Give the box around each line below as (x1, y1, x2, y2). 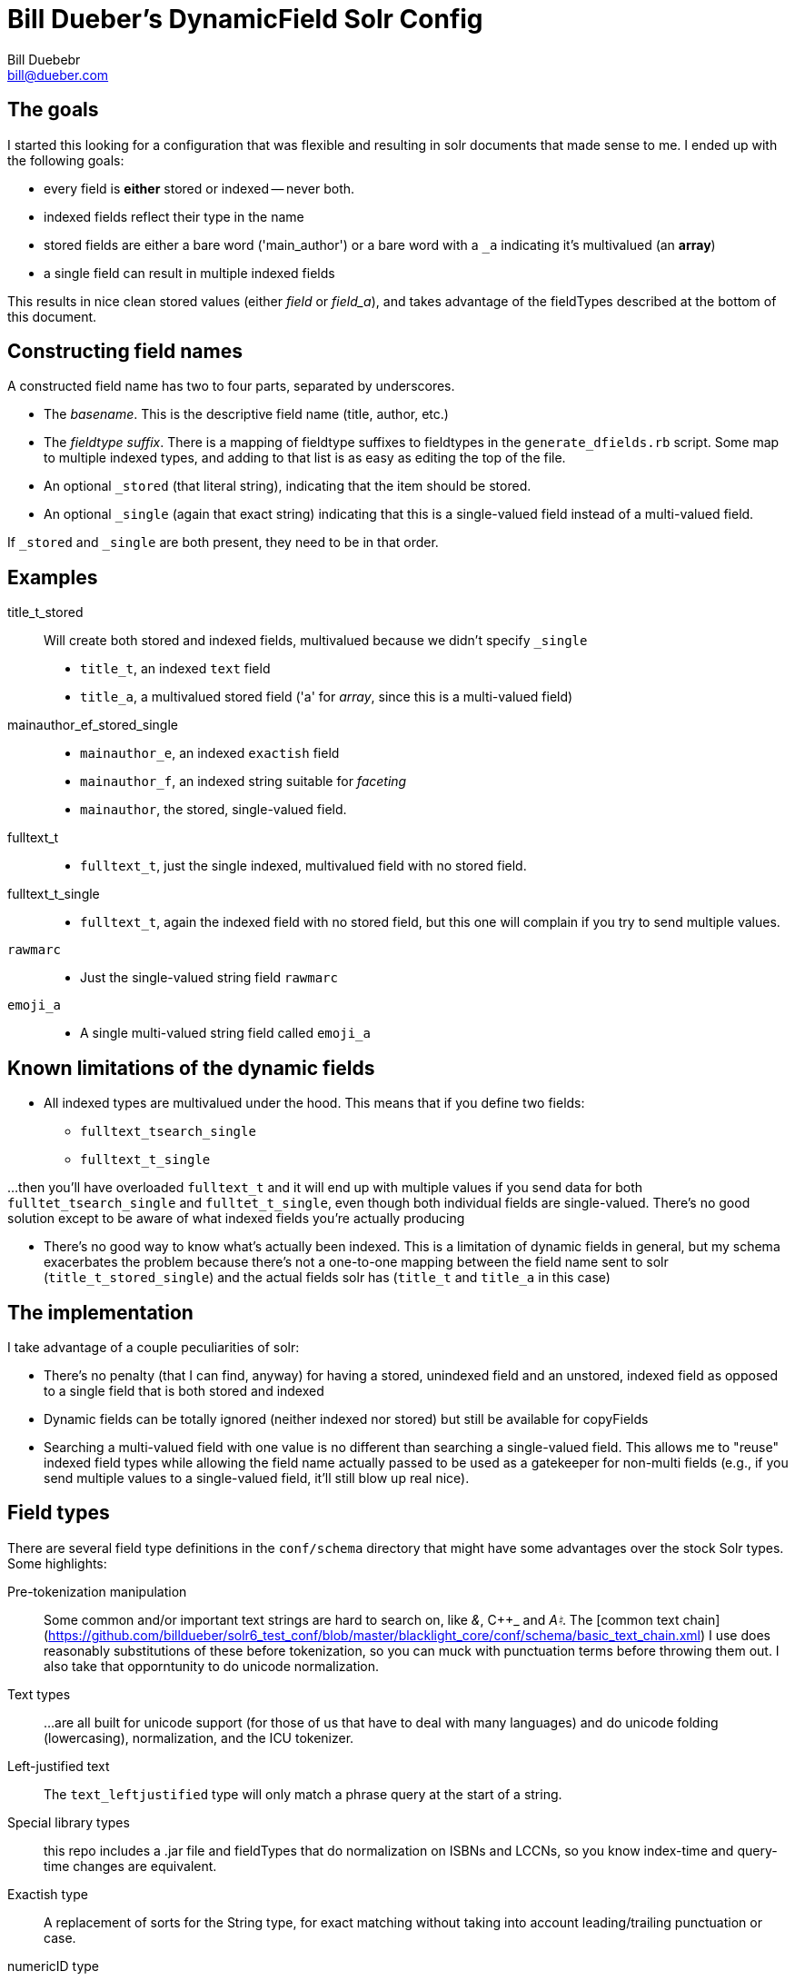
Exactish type (7, 1886, 88, 1902)
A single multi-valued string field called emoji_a (80, 1025, 371, 1041)
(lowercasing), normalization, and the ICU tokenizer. (44, 1729, 354, 1746)
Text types (7, 1686, 71, 1702)
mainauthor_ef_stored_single (7, 717, 178, 733)
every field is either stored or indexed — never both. (44, 180, 355, 196)
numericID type (7, 1957, 100, 1974)
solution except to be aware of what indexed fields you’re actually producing (7, 1210, 465, 1227)
